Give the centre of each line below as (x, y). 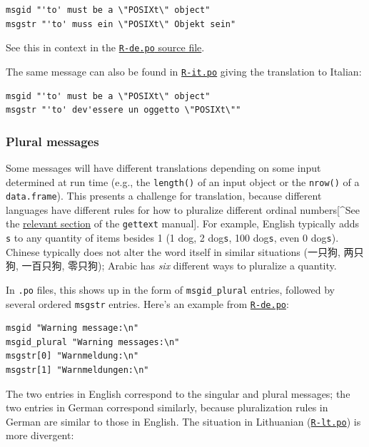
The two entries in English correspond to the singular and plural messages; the (178, 393)
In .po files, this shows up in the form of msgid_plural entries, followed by (170, 289)
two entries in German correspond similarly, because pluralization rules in (167, 407)
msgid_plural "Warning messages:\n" (93, 342)
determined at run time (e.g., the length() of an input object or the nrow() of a (183, 181)
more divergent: (40, 435)
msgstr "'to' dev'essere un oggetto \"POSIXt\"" (123, 110)
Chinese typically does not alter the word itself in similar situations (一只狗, (173, 251)
